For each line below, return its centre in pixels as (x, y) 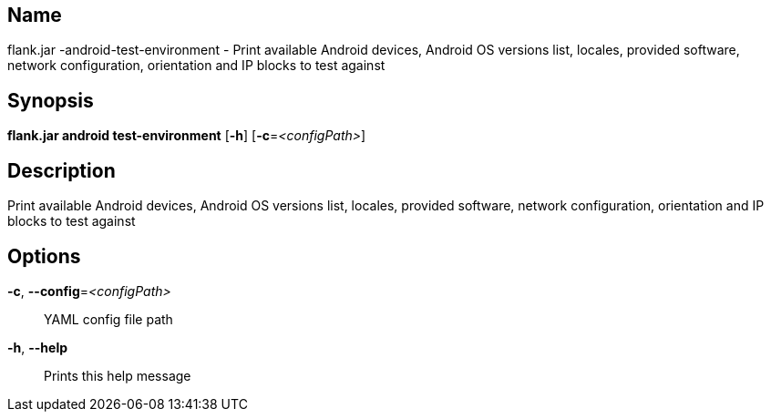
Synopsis (51, 100)
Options (44, 256)
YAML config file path (108, 319)
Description (62, 170)
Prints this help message (118, 375)
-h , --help (38, 347)
